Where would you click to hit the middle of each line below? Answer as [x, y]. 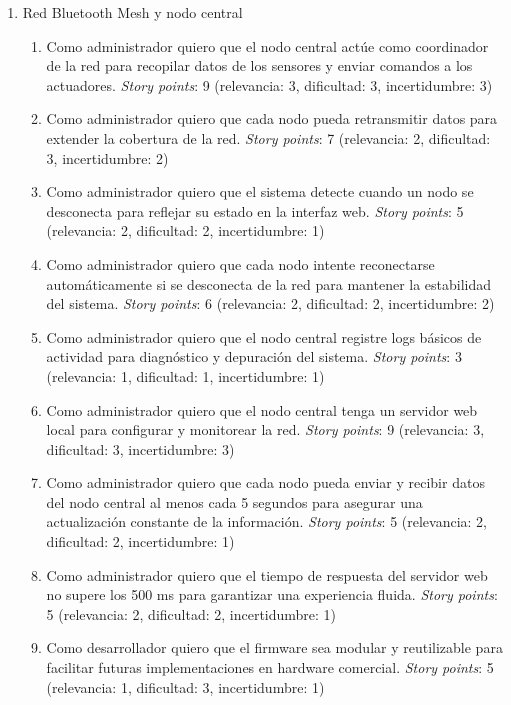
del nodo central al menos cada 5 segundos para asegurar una [234, 501]
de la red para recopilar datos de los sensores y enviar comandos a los [259, 65]
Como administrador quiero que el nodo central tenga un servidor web [262, 409]
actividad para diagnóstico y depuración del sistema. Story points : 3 [254, 356]
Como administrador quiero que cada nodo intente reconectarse [240, 263]
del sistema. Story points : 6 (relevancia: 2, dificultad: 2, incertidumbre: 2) [270, 303]
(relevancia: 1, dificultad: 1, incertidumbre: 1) [185, 375]
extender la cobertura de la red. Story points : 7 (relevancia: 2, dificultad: [268, 137]
